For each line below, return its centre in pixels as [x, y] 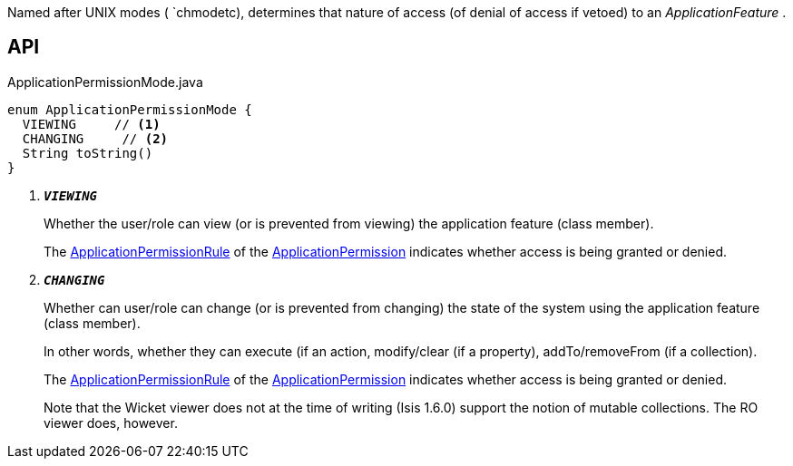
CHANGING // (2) [95, 138]
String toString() [88, 153]
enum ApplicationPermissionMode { [130, 109]
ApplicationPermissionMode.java [105, 82]
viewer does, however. [111, 422]
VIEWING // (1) [91, 124]
